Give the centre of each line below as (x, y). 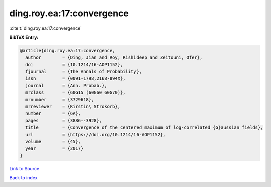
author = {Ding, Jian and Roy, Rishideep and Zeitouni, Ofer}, (114, 57)
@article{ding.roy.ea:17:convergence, (67, 50)
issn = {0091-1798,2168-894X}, (76, 78)
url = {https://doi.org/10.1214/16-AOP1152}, (95, 135)
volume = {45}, (53, 142)
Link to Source (24, 168)
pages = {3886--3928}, (64, 121)
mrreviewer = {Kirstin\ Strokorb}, (73, 107)
